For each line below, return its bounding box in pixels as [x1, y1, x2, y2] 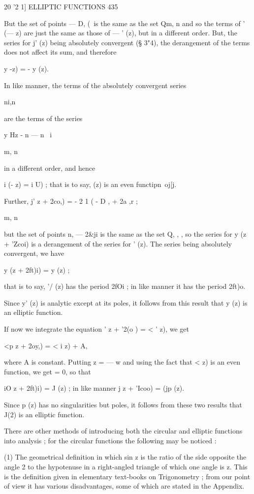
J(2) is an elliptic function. [4, 409, 85, 419]
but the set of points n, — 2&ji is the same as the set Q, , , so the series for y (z [4, 228, 247, 239]
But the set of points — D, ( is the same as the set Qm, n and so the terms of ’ [4, 18, 245, 28]
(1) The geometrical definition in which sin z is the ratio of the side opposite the [4, 452, 247, 462]
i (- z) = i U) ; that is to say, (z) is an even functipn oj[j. [4, 179, 177, 189]
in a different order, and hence [4, 162, 95, 173]
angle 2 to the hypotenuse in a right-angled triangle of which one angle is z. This [4, 462, 248, 471]
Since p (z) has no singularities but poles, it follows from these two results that [4, 400, 242, 410]
